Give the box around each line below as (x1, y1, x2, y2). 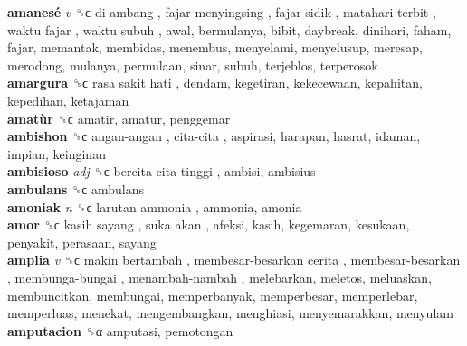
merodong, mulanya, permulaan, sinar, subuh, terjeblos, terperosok (7, 55, 378, 74)
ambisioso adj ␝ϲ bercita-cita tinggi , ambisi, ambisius (7, 162, 316, 181)
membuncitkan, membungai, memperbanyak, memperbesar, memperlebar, (7, 285, 418, 304)
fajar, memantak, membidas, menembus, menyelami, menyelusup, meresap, (7, 38, 423, 57)
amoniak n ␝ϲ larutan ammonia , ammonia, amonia (7, 197, 302, 216)
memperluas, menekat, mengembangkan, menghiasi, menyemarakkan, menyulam (7, 304, 453, 323)
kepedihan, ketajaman (7, 90, 129, 109)
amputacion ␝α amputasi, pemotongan (7, 321, 233, 340)
